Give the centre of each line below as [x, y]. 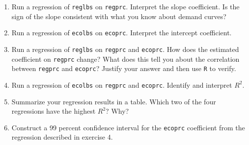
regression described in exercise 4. [62, 137]
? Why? [117, 111]
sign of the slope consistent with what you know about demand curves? [119, 16]
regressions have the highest [54, 111]
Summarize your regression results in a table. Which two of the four [114, 101]
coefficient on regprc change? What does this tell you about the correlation [125, 59]
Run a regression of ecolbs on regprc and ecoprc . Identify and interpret [122, 85]
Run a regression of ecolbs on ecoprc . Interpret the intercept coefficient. [122, 33]
